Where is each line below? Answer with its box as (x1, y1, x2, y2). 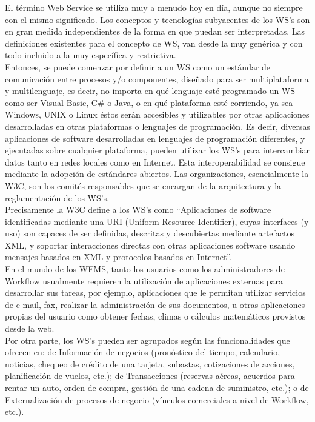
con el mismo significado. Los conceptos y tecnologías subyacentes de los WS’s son (5, 13, 310, 25)
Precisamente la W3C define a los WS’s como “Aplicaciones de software (5, 203, 271, 216)
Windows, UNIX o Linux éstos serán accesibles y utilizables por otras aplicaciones (5, 108, 310, 121)
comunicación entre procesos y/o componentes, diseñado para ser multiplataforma (5, 72, 309, 85)
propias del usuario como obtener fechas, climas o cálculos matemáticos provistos (5, 310, 306, 323)
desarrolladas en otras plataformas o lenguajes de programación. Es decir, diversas (5, 119, 310, 132)
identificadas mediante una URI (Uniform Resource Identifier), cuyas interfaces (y (5, 215, 309, 227)
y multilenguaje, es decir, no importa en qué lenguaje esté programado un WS (5, 84, 296, 97)
